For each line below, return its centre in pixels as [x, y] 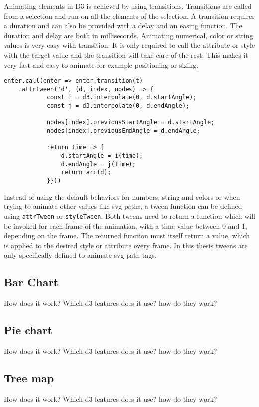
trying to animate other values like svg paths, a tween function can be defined [123, 206]
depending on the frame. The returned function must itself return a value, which [127, 236]
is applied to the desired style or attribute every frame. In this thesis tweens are [126, 245]
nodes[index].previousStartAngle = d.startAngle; [130, 122]
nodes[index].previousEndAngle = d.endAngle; [123, 131]
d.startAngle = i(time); [102, 156]
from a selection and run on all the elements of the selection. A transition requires [129, 16]
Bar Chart [31, 282]
